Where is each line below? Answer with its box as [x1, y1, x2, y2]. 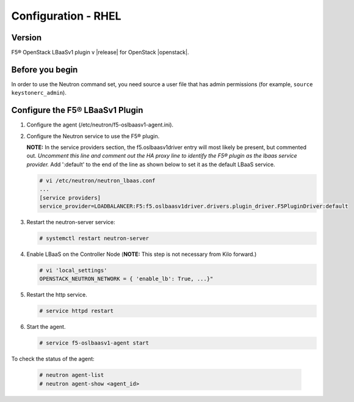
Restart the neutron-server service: [26, 218, 115, 225]
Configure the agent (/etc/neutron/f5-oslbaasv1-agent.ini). [26, 121, 174, 128]
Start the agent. [26, 323, 66, 331]
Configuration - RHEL [11, 9, 121, 23]
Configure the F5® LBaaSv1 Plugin [11, 105, 143, 115]
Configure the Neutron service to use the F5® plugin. [26, 132, 160, 140]
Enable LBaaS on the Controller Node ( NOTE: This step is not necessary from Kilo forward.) [26, 250, 257, 258]
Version [11, 32, 42, 43]
